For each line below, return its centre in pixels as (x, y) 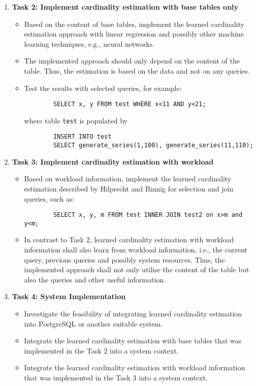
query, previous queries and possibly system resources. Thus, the (124, 259)
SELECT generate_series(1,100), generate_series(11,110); (153, 146)
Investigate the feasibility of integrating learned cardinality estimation (133, 314)
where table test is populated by (76, 120)
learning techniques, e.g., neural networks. (89, 43)
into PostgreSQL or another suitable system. (93, 323)
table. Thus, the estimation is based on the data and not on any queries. (137, 70)
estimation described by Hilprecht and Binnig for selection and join (129, 188)
